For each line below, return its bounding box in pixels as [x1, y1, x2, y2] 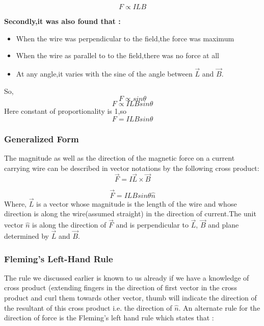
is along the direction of [32, 219, 107, 230]
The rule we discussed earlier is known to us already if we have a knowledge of [4, 272, 249, 283]
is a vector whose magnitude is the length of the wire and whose [36, 198, 237, 209]
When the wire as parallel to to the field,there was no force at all [16, 50, 219, 61]
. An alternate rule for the [178, 302, 260, 313]
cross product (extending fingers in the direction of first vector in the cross [4, 282, 237, 293]
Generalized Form [4, 132, 79, 145]
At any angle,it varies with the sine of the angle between [16, 68, 193, 79]
